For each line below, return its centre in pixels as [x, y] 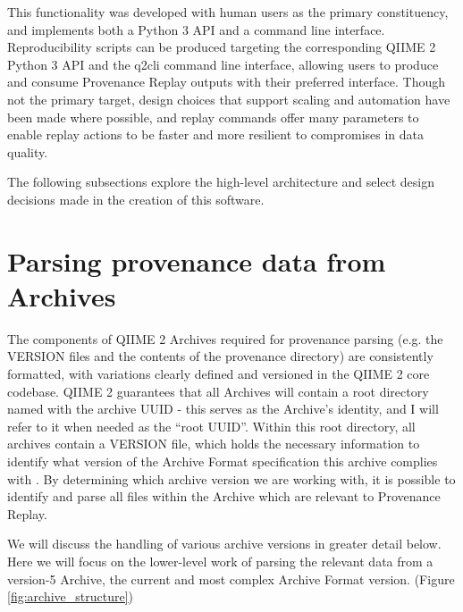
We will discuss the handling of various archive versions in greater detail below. [224, 544]
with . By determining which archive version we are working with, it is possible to [231, 478]
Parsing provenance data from [197, 260]
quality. [28, 151]
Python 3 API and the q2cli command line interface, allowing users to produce [223, 64]
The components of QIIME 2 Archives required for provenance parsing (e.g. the [225, 338]
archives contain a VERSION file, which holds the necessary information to [214, 444]
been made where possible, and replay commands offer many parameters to [213, 117]
